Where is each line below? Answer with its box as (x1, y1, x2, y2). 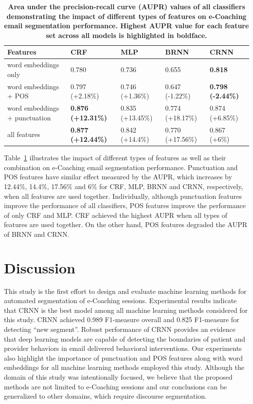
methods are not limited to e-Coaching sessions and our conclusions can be (4, 381, 227, 391)
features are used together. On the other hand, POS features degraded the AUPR (4, 219, 248, 230)
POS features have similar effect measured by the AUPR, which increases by (4, 172, 232, 182)
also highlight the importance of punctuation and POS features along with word (4, 352, 243, 363)
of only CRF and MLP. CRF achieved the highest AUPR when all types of (4, 210, 228, 220)
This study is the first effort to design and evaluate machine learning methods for (4, 286, 247, 296)
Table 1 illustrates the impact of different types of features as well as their (4, 153, 226, 163)
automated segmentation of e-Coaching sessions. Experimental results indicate (4, 295, 237, 306)
